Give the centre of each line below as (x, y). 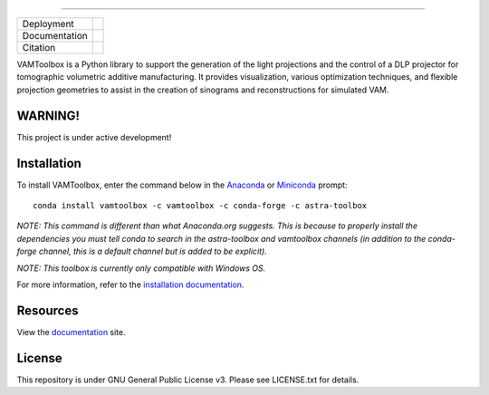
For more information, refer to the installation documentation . (130, 284)
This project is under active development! (94, 137)
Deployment (48, 24)
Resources (48, 310)
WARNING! (48, 116)
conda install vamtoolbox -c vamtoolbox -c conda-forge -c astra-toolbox (200, 205)
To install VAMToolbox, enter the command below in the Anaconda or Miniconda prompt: (182, 185)
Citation (39, 48)
